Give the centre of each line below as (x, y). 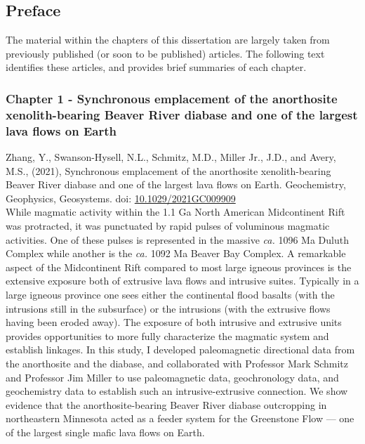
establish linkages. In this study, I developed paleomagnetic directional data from (180, 350)
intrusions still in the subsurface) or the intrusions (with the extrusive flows (168, 308)
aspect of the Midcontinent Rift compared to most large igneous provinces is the (179, 267)
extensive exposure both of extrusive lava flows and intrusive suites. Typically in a (182, 281)
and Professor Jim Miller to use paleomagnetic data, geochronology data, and (172, 377)
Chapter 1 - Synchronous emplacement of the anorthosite (172, 98)
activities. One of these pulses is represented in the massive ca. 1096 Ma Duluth (177, 239)
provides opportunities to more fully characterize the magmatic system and (167, 335)
